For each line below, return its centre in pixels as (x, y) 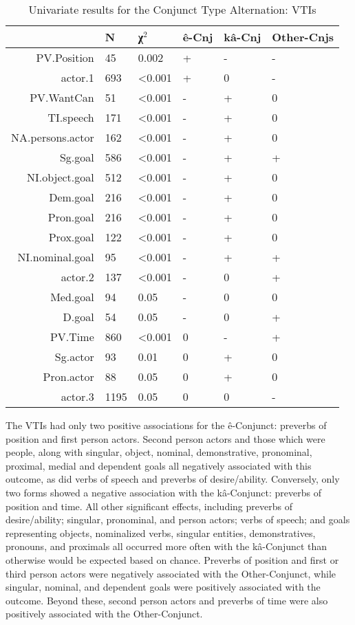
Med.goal (72, 297)
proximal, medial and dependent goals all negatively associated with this (159, 465)
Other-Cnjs (303, 37)
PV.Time (72, 337)
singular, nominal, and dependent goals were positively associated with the (163, 587)
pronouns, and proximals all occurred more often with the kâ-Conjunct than (166, 546)
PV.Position (65, 57)
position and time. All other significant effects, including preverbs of (149, 506)
